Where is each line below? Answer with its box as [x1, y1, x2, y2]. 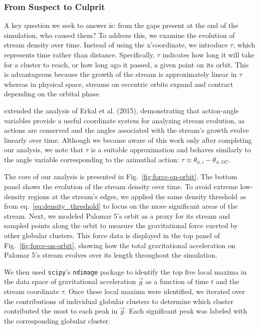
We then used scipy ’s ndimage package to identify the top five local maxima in [4, 266, 247, 277]
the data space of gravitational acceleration [4, 276, 136, 287]
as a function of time [145, 276, 209, 287]
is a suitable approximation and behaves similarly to [91, 144, 251, 155]
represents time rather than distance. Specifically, [4, 49, 155, 59]
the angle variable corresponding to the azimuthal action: [4, 154, 179, 164]
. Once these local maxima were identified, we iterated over [64, 286, 245, 296]
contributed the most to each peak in [4, 306, 118, 316]
